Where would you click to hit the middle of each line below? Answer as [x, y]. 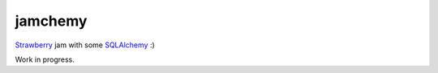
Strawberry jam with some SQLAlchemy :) [85, 45]
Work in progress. [45, 59]
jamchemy [51, 21]
